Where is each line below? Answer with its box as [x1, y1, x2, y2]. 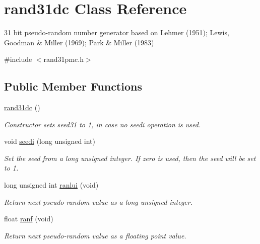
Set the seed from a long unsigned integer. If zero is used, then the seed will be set [4, 152, 256, 163]
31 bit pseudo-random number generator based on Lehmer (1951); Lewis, [4, 27, 229, 38]
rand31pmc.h [43, 54, 84, 64]
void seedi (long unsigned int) [4, 136, 96, 146]
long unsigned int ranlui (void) [4, 180, 99, 190]
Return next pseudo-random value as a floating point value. [4, 230, 186, 240]
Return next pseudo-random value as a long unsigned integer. [4, 196, 192, 207]
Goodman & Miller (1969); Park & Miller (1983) [4, 37, 154, 47]
